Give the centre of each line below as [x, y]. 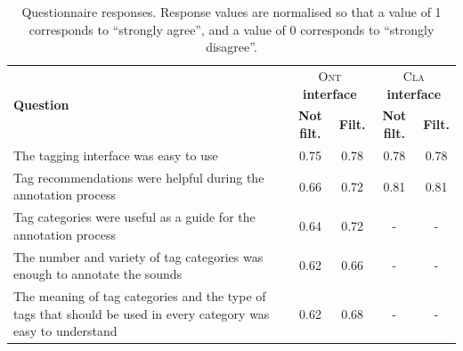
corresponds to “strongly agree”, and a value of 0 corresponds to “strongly [231, 29]
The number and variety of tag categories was [138, 256]
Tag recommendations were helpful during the [139, 177]
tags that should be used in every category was [142, 313]
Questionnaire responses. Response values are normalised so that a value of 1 [231, 12]
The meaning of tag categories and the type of [140, 296]
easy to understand [65, 331]
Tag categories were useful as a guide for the [134, 217]
